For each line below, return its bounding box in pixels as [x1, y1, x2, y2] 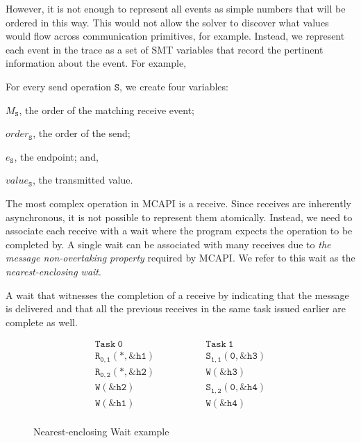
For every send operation [6, 79, 112, 93]
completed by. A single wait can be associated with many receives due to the [6, 236, 331, 251]
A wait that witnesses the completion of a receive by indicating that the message [6, 287, 349, 302]
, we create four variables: [119, 79, 228, 93]
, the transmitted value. [32, 172, 133, 187]
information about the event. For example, [6, 56, 187, 70]
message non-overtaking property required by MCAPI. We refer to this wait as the [6, 250, 355, 265]
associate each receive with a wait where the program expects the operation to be [6, 223, 353, 238]
